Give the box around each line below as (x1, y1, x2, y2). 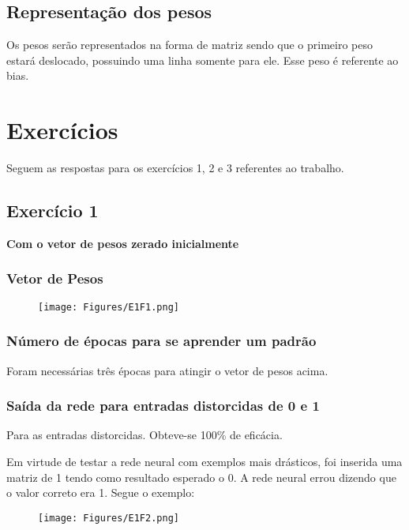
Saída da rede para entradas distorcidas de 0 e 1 (6, 396, 320, 415)
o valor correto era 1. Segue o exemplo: (6, 484, 195, 501)
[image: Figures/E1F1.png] (38, 301, 179, 313)
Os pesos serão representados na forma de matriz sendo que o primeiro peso (6, 36, 373, 53)
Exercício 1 (6, 198, 99, 223)
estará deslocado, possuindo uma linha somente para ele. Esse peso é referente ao (6, 51, 399, 68)
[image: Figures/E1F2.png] (38, 512, 179, 524)
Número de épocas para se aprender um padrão (6, 331, 317, 351)
